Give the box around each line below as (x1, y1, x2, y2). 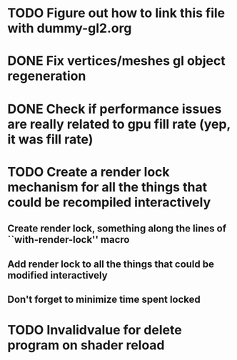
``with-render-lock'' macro (7, 234, 130, 246)
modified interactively (7, 269, 109, 281)
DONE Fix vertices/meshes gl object (7, 53, 226, 69)
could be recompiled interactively (7, 194, 211, 210)
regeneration (7, 68, 86, 84)
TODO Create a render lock (7, 164, 170, 180)
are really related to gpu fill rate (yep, (7, 116, 231, 132)
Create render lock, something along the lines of (7, 223, 227, 235)
